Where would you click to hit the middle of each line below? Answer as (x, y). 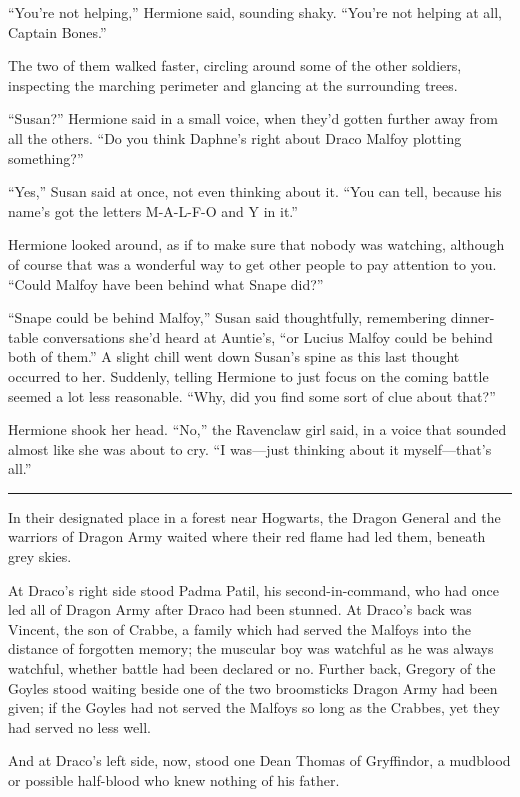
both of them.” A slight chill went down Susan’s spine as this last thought (234, 356)
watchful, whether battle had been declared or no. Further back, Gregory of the (252, 668)
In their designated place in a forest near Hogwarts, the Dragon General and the (254, 516)
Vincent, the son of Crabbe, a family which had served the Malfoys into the (240, 628)
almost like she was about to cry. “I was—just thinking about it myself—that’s (250, 448)
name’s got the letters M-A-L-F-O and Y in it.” (153, 210)
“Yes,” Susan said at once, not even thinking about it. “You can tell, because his (255, 191)
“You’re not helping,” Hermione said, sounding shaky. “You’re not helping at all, (255, 12)
